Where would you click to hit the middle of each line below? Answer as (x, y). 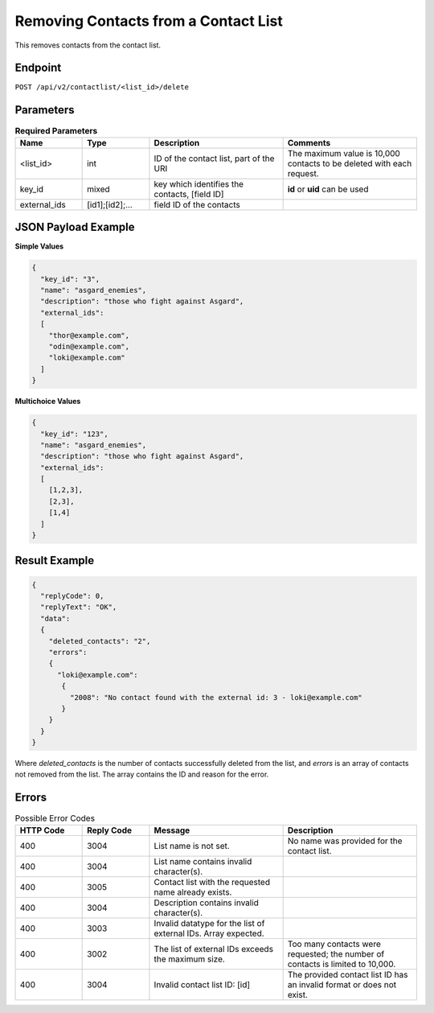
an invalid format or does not (342, 984)
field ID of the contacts (197, 204)
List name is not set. (192, 846)
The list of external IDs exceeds (213, 949)
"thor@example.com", (89, 335)
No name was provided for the (345, 841)
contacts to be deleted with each (350, 163)
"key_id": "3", (70, 279)
